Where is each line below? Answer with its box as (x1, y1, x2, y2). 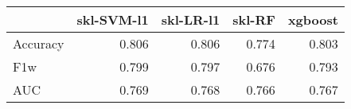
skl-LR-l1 (161, 10, 220, 29)
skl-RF (232, 10, 275, 29)
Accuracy (13, 34, 64, 53)
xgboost (287, 10, 338, 29)
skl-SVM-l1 (76, 10, 149, 29)
